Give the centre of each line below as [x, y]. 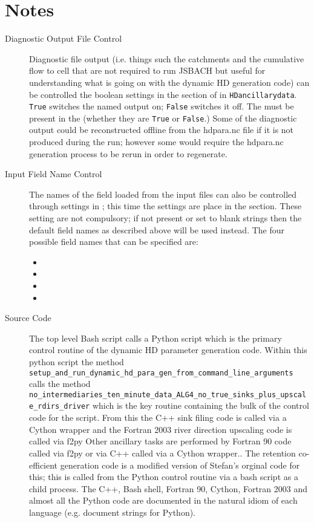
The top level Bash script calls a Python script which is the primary [155, 338]
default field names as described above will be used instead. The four [157, 229]
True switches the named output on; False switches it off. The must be [162, 106]
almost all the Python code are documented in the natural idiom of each [163, 500]
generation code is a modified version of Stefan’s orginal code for [180, 465]
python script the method [77, 361]
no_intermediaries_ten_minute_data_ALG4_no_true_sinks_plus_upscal [168, 395]
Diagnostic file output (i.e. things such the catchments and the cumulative [167, 58]
